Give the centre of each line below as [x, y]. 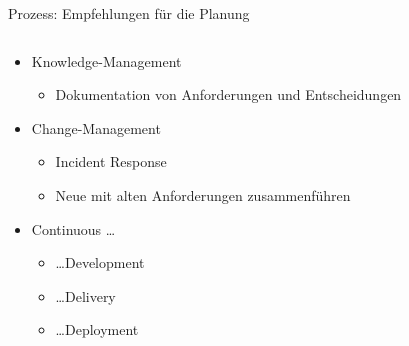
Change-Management [96, 127]
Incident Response [111, 161]
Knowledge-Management [106, 60]
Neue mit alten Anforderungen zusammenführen [203, 194]
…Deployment [97, 329]
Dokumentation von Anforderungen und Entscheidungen [228, 94]
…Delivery [85, 295]
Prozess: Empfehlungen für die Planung [129, 13]
